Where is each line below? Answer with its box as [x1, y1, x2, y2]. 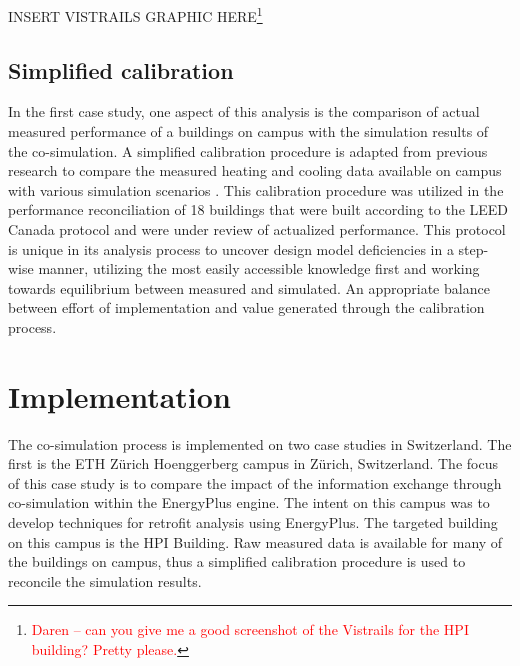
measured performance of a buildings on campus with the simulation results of [8, 121, 489, 142]
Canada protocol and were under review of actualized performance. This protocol [8, 219, 506, 240]
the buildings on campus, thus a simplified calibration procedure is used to [8, 551, 466, 572]
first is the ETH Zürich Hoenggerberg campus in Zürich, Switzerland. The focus [8, 453, 498, 474]
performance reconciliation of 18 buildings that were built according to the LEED [8, 199, 509, 220]
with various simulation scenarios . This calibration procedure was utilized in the [8, 179, 504, 200]
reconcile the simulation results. [8, 570, 202, 591]
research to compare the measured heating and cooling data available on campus [8, 160, 502, 181]
